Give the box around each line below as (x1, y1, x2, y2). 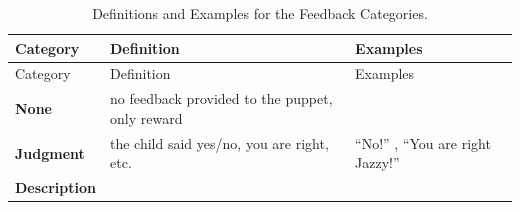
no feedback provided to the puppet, (110, 88, 333, 109)
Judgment (15, 142, 85, 163)
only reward (110, 107, 183, 128)
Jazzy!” (355, 152, 400, 173)
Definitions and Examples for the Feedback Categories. (92, 3, 428, 23)
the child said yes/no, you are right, (110, 132, 329, 153)
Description (15, 177, 97, 198)
